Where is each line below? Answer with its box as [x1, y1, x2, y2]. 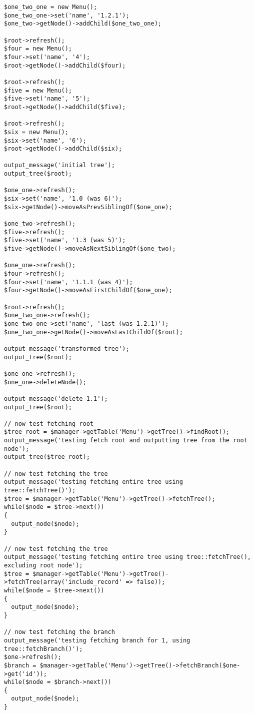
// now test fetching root [4, 420, 93, 427]
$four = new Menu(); [4, 45, 72, 53]
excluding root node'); [4, 561, 83, 569]
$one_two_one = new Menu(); [4, 4, 97, 11]
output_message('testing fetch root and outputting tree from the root [4, 437, 247, 444]
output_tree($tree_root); [4, 453, 90, 461]
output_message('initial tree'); [4, 162, 115, 169]
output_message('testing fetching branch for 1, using [4, 636, 190, 644]
